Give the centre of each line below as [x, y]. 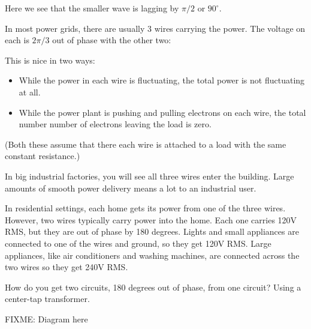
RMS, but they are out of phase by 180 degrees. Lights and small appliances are [152, 231]
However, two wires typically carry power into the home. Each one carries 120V [151, 219]
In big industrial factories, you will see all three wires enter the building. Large [150, 176]
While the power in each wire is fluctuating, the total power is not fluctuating [162, 80]
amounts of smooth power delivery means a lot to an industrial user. [131, 188]
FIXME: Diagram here [46, 318]
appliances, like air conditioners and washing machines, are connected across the [152, 255]
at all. [30, 92]
